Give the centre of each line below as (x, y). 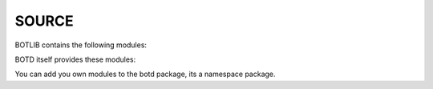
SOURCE (44, 21)
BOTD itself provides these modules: (75, 59)
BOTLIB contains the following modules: (81, 45)
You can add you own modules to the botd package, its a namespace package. (145, 74)
